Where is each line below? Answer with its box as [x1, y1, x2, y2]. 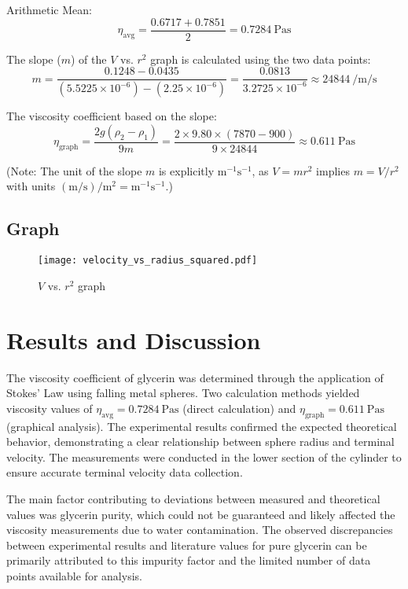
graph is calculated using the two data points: [150, 50, 371, 67]
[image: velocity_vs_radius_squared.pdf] [38, 255, 258, 267]
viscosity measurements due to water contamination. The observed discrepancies [6, 521, 393, 538]
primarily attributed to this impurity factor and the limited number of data [6, 552, 371, 569]
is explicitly [158, 162, 215, 179]
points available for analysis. [6, 567, 142, 583]
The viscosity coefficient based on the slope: [6, 108, 217, 124]
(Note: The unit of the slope [6, 162, 142, 179]
